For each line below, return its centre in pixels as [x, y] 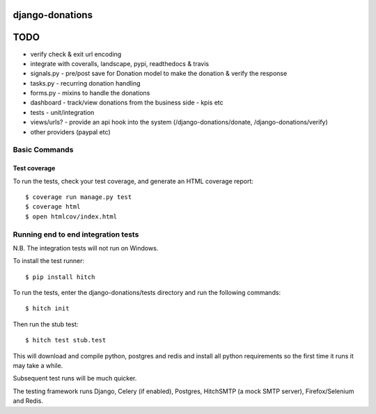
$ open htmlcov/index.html [71, 216]
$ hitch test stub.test [66, 340]
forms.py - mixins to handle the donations [90, 93]
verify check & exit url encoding [76, 54]
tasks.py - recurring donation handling [85, 83]
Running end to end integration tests [76, 234]
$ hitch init [47, 309]
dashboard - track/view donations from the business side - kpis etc [127, 103]
